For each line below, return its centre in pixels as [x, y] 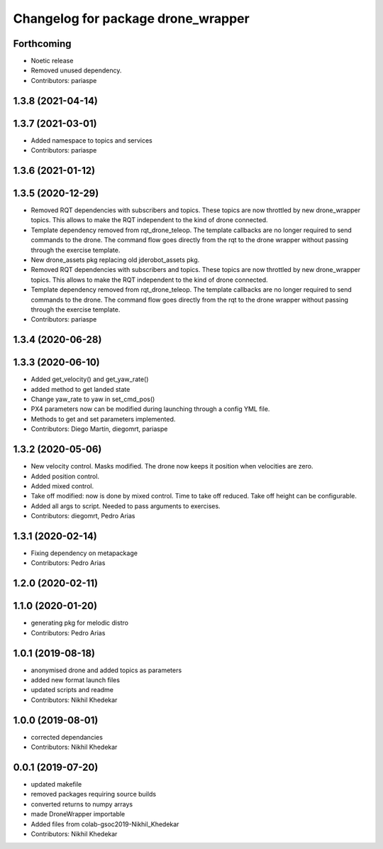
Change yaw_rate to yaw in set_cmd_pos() [93, 399]
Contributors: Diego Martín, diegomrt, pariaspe [99, 429]
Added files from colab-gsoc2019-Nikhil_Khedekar [105, 824]
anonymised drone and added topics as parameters [106, 670]
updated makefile [56, 784]
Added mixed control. [62, 486]
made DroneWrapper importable [78, 814]
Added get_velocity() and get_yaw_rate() [90, 379]
